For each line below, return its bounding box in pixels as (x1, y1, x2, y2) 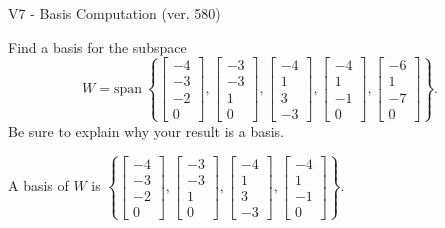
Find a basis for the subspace (8, 36, 187, 57)
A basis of (8, 175, 69, 196)
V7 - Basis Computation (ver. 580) (8, 3, 221, 23)
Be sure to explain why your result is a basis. (8, 120, 285, 141)
